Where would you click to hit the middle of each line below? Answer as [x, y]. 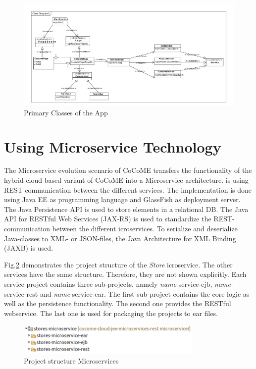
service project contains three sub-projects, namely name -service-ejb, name [118, 284]
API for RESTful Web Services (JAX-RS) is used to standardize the [108, 219]
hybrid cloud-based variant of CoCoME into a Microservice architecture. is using [126, 180]
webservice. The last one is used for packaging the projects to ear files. [111, 313]
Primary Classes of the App [66, 112]
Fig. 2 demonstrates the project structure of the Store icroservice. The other [118, 264]
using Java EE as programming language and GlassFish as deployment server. [122, 199]
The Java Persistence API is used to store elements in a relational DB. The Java [126, 209]
